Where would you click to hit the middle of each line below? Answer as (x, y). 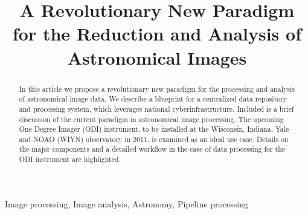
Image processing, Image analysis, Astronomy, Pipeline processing (127, 203)
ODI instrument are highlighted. (70, 159)
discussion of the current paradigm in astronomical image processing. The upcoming (151, 119)
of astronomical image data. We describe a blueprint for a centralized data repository (153, 99)
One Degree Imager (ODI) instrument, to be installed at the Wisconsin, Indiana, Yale (154, 129)
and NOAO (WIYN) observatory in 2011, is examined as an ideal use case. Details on (154, 139)
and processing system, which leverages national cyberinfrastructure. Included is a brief (156, 109)
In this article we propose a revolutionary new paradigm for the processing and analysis (157, 89)
